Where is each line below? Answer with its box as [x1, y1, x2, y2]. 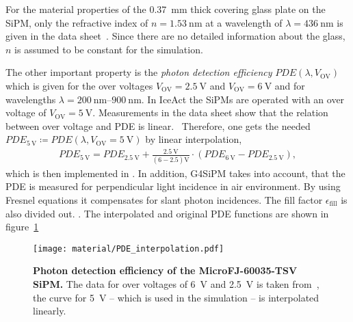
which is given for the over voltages [5, 78, 153, 92]
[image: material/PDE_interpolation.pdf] [33, 243, 224, 254]
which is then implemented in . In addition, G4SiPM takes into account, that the [5, 165, 345, 180]
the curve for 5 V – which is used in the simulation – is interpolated [33, 290, 319, 304]
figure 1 [5, 219, 39, 234]
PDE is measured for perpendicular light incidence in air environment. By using [5, 179, 341, 193]
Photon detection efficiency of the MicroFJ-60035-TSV [33, 263, 298, 278]
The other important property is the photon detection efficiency [5, 65, 272, 79]
